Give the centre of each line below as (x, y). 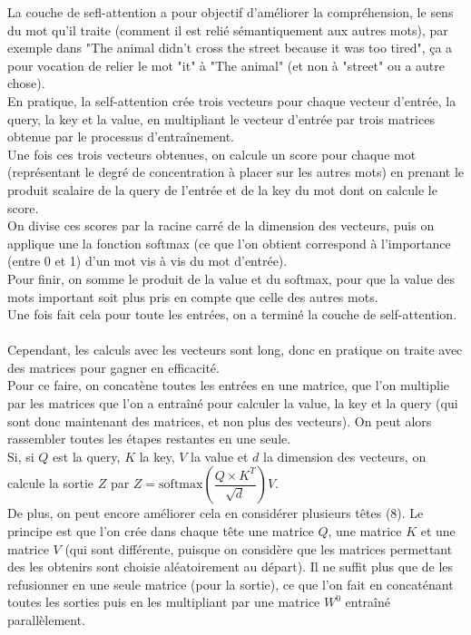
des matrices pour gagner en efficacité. (113, 367)
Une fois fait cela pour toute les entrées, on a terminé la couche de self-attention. (232, 314)
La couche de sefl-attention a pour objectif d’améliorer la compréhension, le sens (231, 12)
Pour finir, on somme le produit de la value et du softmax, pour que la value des (231, 278)
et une (438, 531)
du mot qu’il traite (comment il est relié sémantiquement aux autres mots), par (228, 29)
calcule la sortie (50, 483)
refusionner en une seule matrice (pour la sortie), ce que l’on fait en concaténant (231, 584)
